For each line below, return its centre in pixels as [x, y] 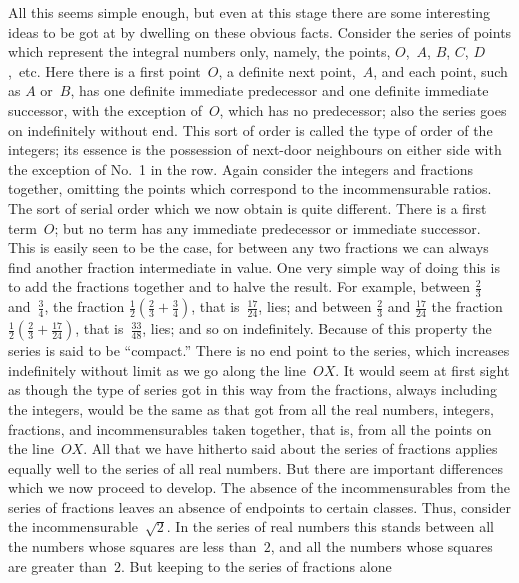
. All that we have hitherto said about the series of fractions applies [290, 448]
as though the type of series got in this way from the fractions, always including [253, 389]
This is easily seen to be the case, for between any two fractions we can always [248, 247]
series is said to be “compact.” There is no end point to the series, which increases [259, 350]
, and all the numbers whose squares [381, 546]
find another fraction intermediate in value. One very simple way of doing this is [254, 266]
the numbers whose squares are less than [132, 546]
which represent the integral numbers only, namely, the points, [199, 51]
